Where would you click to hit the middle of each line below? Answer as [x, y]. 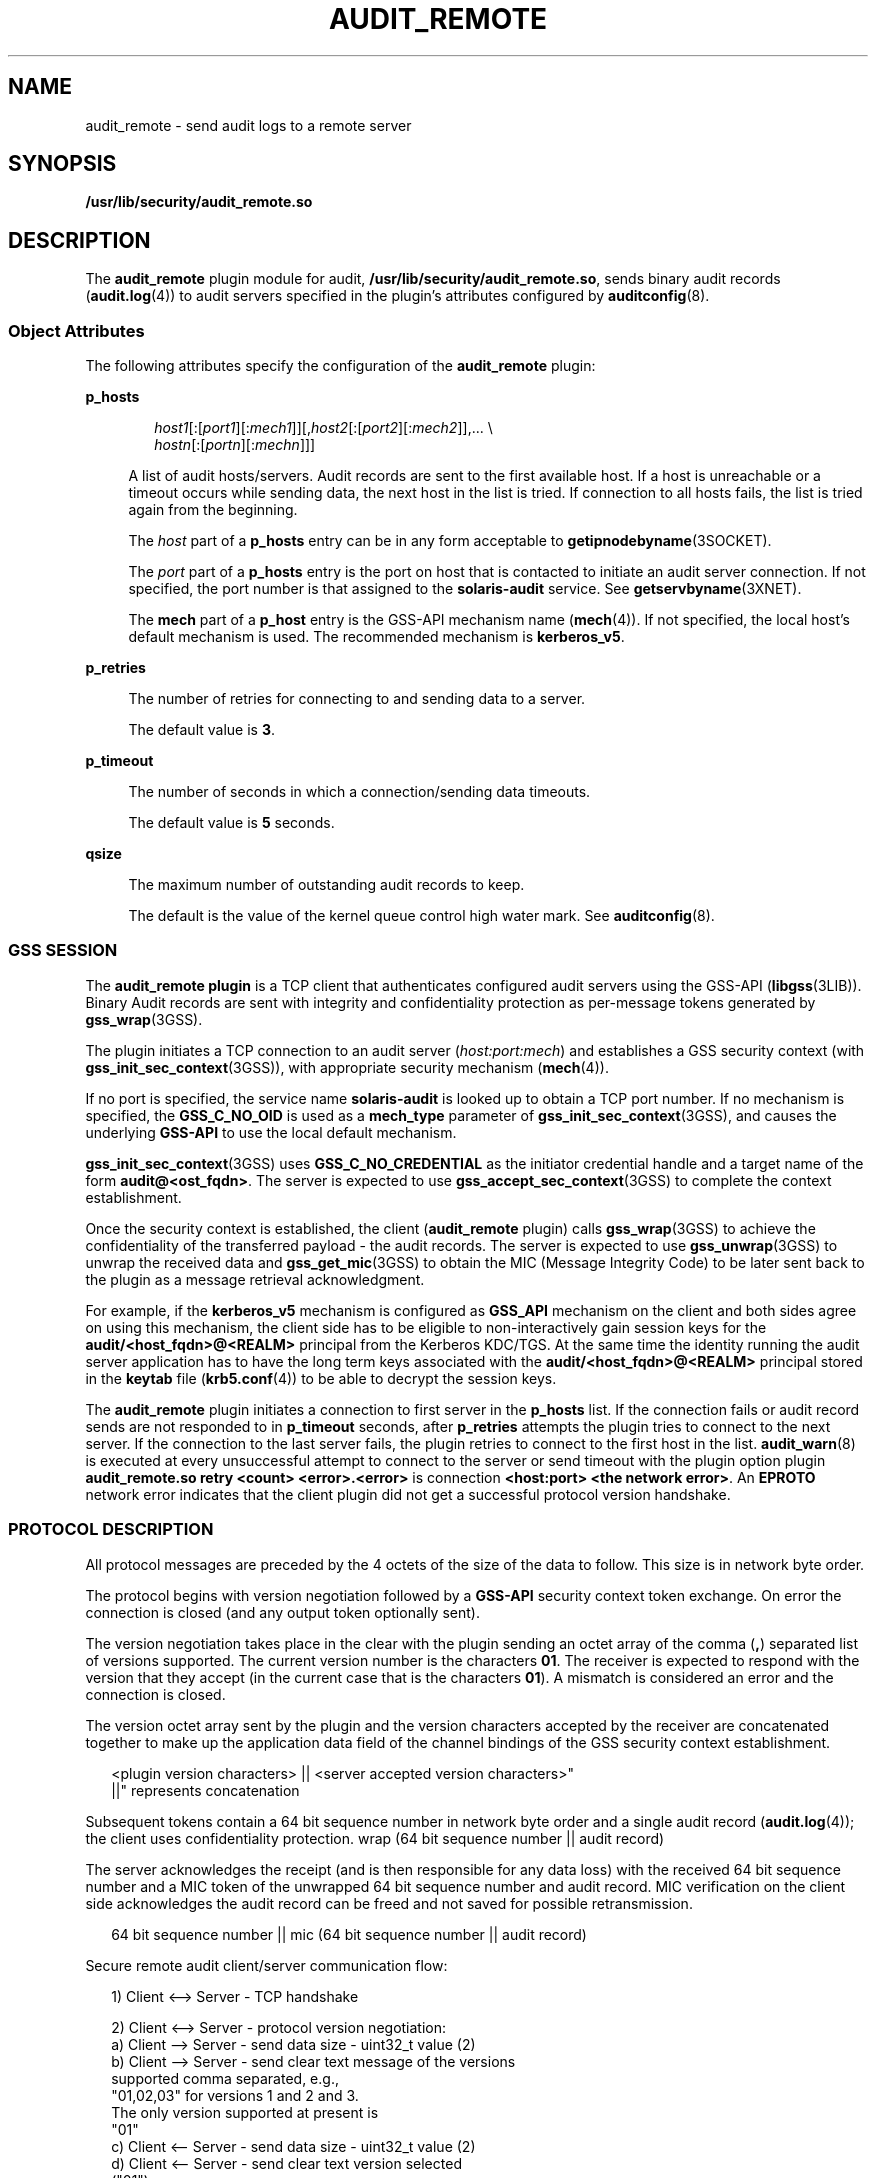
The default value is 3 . [201, 730]
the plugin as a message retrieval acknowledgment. [255, 1279]
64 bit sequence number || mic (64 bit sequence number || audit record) [349, 1934]
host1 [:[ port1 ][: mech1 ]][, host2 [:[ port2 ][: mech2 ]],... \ [323, 428]
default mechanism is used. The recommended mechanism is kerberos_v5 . [376, 637]
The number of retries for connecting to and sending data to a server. [357, 699]
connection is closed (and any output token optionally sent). [282, 1612]
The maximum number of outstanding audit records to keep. [326, 885]
